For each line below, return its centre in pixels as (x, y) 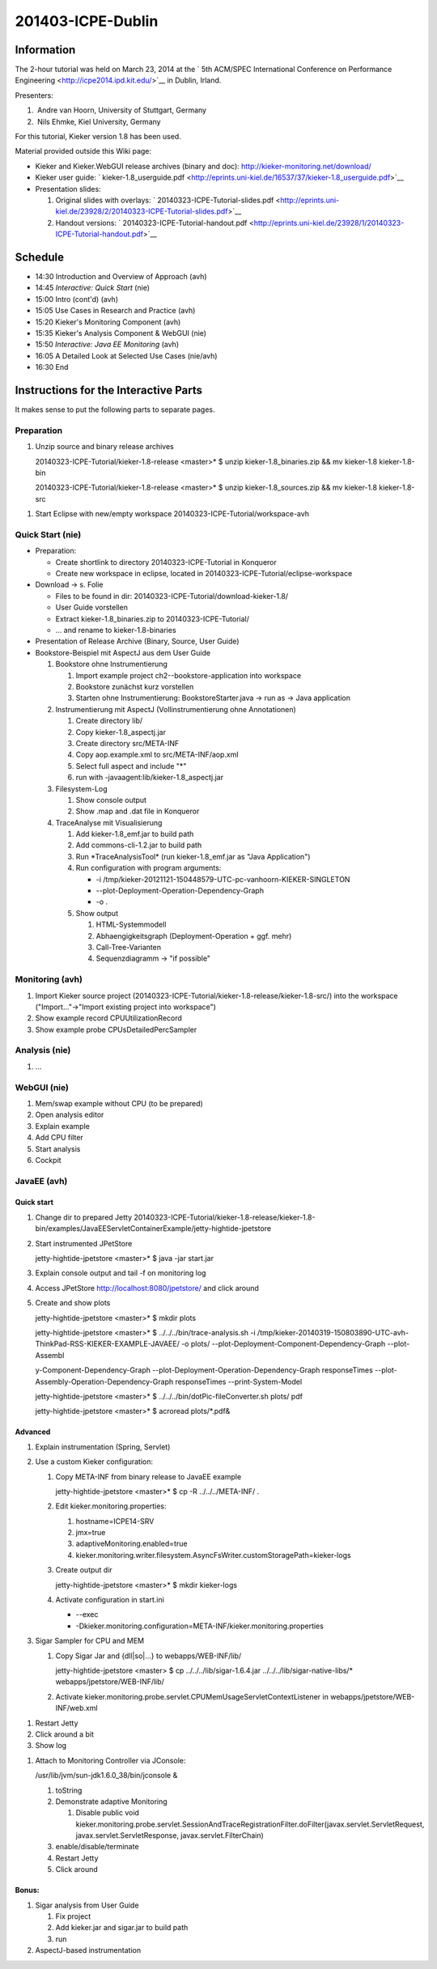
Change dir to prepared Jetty (84, 1217)
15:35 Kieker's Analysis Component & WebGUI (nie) (121, 333)
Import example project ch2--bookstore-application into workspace (189, 675)
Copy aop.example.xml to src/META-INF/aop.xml (157, 755)
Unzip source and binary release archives (104, 447)
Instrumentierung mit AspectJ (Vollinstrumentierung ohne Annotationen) (176, 709)
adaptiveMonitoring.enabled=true (132, 1544)
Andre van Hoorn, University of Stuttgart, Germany (121, 110)
